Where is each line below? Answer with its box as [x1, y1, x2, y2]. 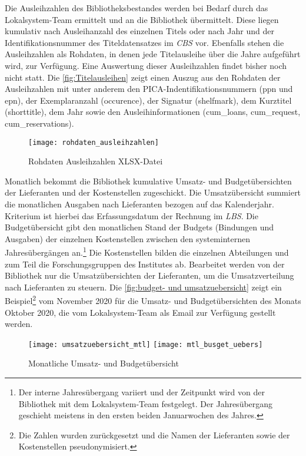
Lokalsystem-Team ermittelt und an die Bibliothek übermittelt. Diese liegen [5, 13, 279, 25]
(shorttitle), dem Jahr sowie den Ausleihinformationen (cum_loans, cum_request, [5, 105, 301, 118]
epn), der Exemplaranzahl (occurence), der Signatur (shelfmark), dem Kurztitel [5, 94, 292, 106]
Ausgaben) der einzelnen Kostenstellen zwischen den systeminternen [5, 232, 251, 244]
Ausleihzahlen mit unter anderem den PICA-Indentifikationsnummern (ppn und [5, 82, 293, 95]
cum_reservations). [5, 117, 74, 129]
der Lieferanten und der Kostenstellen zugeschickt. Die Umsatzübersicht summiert [5, 186, 301, 199]
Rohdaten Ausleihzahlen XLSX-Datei [28, 155, 163, 167]
